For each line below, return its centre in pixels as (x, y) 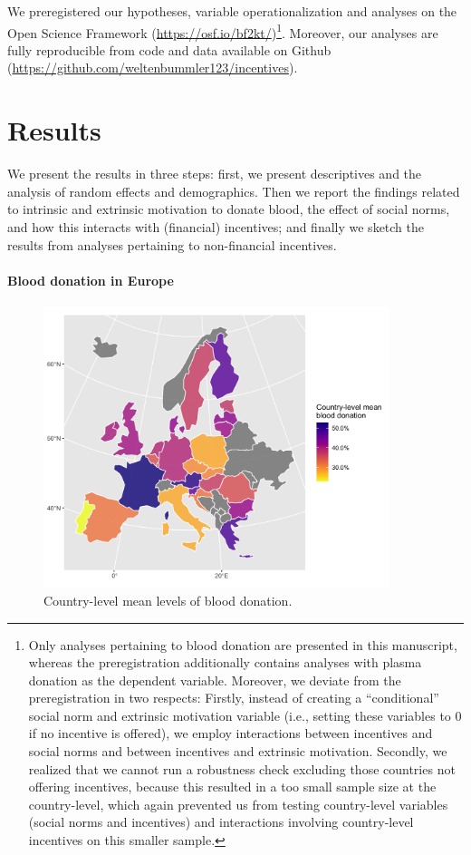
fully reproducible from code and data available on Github (169, 49)
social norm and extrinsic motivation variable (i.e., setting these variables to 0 (245, 715)
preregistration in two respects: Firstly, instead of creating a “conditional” (234, 698)
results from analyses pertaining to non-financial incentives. (172, 244)
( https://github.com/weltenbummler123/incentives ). (153, 68)
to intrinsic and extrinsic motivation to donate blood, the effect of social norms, (229, 209)
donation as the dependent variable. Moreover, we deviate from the (215, 680)
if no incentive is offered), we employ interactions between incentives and (231, 733)
